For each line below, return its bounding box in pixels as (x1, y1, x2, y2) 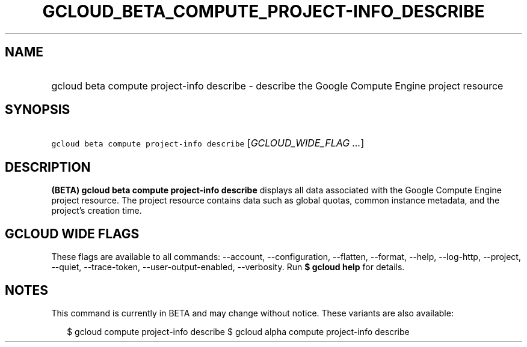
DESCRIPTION (5, 159, 91, 175)
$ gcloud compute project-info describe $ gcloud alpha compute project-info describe (67, 326, 410, 337)
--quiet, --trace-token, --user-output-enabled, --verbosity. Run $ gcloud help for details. (51, 262, 405, 273)
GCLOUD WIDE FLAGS (5, 226, 140, 241)
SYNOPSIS (5, 102, 70, 118)
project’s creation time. (51, 205, 142, 216)
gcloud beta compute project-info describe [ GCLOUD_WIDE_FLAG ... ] (51, 137, 365, 149)
